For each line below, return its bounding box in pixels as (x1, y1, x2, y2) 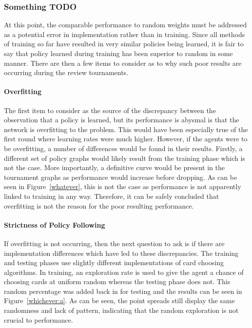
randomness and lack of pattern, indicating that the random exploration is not (4, 305, 239, 315)
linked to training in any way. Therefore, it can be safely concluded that (4, 191, 219, 201)
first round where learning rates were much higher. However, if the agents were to (4, 134, 248, 144)
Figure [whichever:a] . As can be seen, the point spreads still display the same (4, 295, 235, 306)
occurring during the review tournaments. (4, 67, 129, 77)
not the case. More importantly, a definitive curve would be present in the (4, 162, 225, 173)
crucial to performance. (4, 314, 73, 325)
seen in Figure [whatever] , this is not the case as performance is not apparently (4, 181, 241, 192)
